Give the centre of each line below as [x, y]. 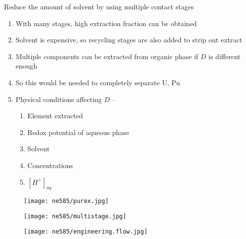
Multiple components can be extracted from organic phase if [107, 56]
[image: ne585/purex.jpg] [66, 201]
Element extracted [55, 116]
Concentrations [50, 165]
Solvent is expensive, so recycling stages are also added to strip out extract [129, 40]
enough [26, 66]
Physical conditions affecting [59, 99]
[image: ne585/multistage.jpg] [75, 216]
